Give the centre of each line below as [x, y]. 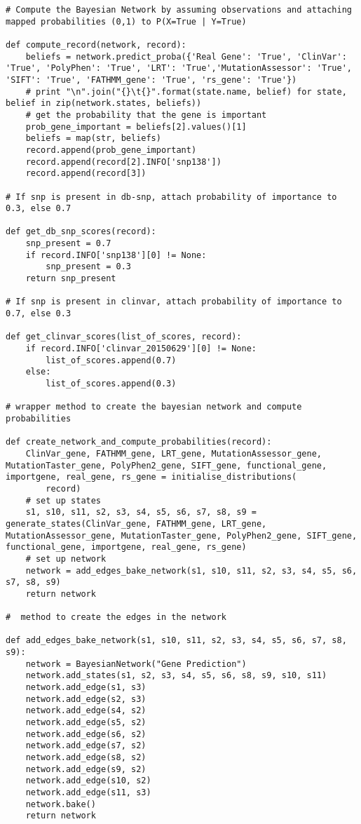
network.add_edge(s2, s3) [86, 699]
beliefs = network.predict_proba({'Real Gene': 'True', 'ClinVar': [186, 56]
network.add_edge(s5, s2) [86, 723]
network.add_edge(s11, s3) [88, 792]
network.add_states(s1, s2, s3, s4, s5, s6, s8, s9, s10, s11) [176, 676]
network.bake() [61, 804]
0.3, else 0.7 [39, 209]
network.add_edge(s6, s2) [86, 734]
